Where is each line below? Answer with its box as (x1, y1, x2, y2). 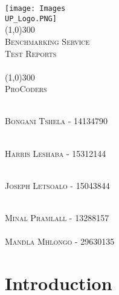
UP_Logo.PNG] (5, 14, 57, 23)
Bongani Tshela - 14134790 (5, 114, 108, 127)
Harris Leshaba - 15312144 (5, 147, 106, 159)
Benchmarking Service (5, 35, 90, 47)
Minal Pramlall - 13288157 (5, 211, 109, 224)
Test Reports (5, 47, 57, 59)
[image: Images (5, 4, 66, 13)
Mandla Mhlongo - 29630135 (5, 235, 115, 248)
